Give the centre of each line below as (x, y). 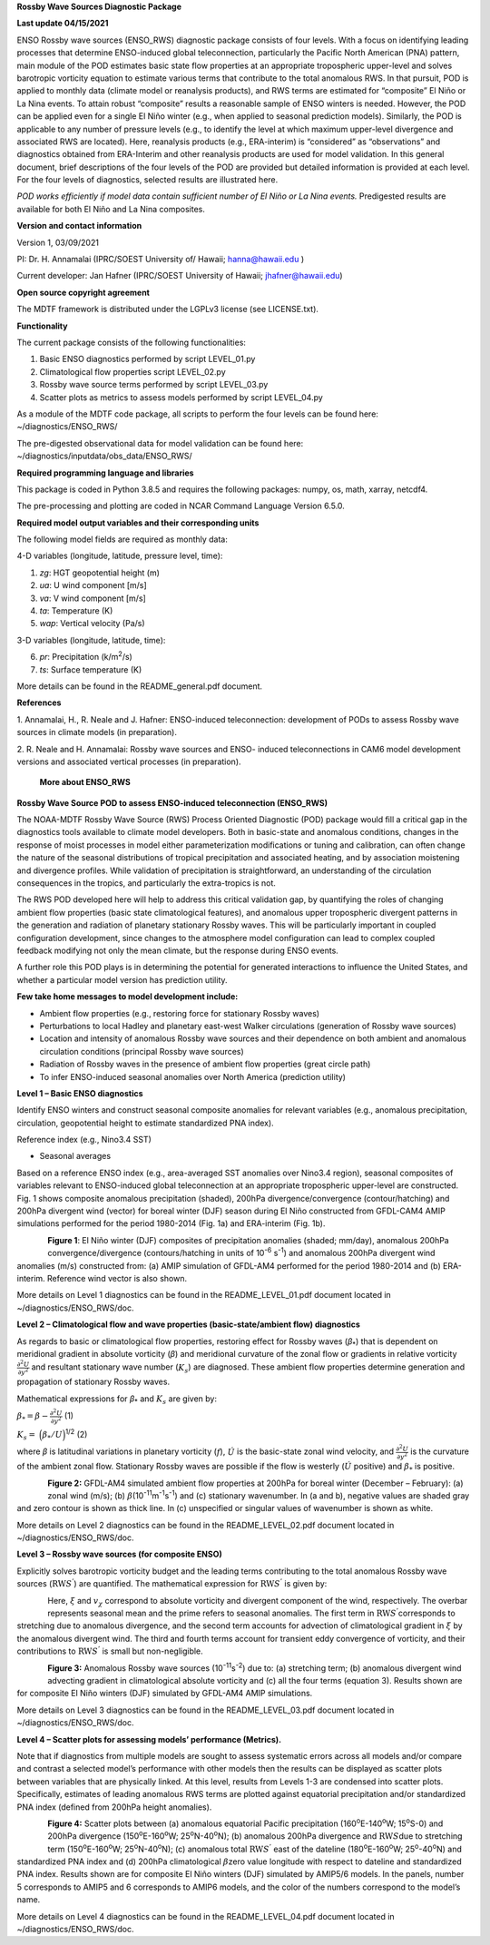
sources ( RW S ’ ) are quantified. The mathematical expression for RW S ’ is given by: (172, 1583)
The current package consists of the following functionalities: (132, 342)
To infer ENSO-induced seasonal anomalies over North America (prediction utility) (193, 1076)
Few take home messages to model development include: (127, 997)
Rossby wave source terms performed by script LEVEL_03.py (154, 385)
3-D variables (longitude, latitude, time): (91, 640)
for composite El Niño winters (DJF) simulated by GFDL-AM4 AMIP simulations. (165, 1694)
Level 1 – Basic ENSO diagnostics (80, 1093)
